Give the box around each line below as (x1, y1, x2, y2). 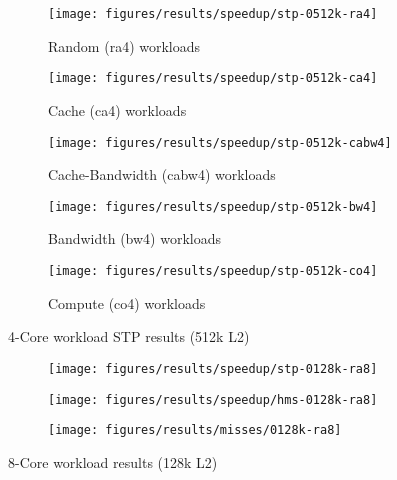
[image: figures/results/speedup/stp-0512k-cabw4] (48, 135, 392, 150)
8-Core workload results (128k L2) (8, 451, 218, 472)
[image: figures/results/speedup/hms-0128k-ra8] (48, 392, 378, 407)
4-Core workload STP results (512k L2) (8, 326, 250, 347)
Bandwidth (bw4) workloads (48, 228, 221, 249)
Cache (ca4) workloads (48, 99, 187, 120)
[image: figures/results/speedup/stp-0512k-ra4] (48, 7, 378, 21)
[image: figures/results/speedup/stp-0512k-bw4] (48, 199, 378, 214)
